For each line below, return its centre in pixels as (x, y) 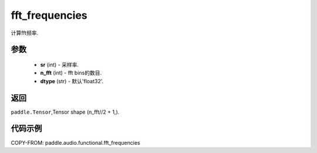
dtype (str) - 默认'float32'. (72, 81)
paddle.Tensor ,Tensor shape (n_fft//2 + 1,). (65, 112)
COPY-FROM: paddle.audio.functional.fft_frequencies (75, 142)
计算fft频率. (24, 33)
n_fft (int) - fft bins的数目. (71, 73)
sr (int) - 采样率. (60, 64)
